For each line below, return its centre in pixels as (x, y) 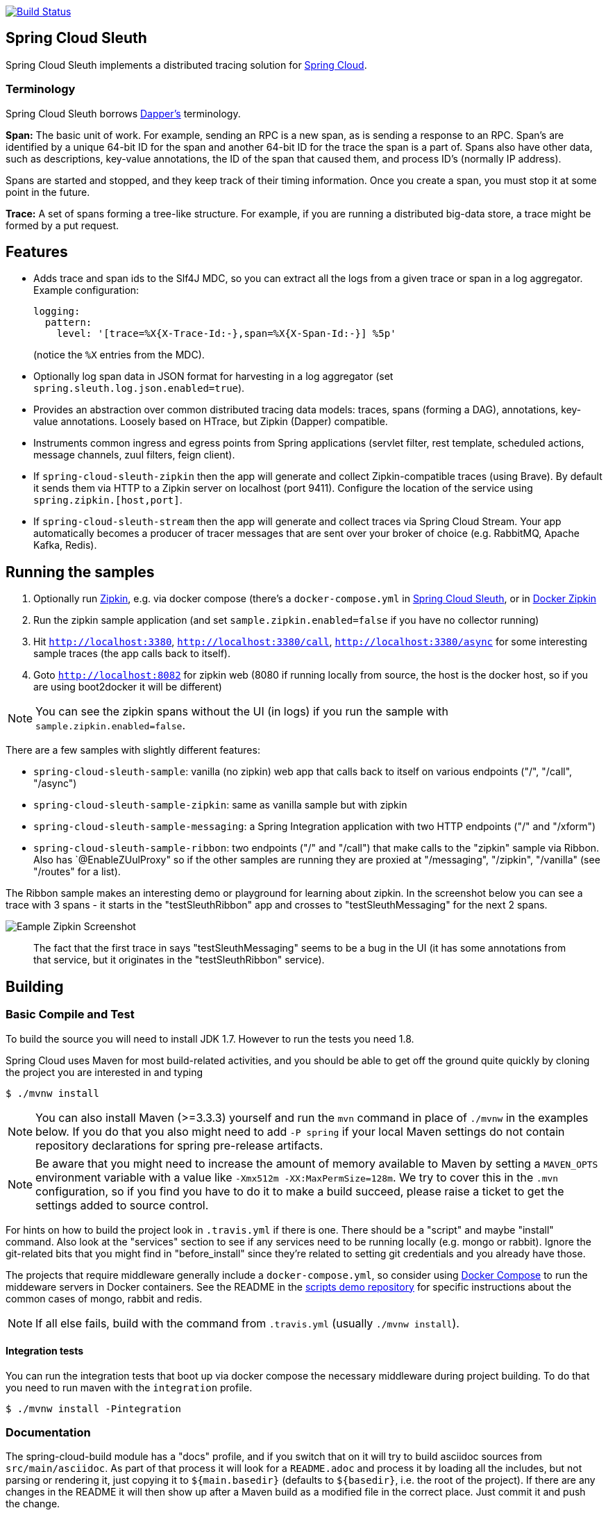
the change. (33, 1504)
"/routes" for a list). (77, 872)
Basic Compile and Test (70, 1015)
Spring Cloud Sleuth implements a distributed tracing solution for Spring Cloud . (186, 65)
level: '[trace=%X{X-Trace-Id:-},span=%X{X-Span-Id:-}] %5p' (226, 334)
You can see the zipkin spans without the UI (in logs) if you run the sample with (242, 712)
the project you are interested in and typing (104, 1072)
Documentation (48, 1433)
